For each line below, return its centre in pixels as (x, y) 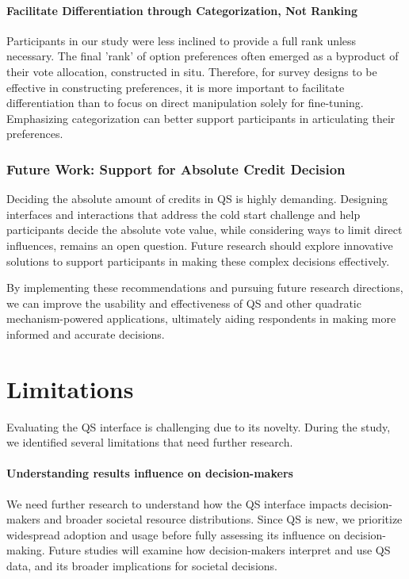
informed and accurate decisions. (86, 334)
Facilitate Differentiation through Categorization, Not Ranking (182, 10)
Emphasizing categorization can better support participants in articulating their (201, 118)
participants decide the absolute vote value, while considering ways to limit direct (204, 230)
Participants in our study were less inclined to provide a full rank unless (182, 40)
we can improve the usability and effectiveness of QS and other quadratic (184, 303)
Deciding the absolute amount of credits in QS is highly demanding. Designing (197, 199)
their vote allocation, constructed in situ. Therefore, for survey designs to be (192, 71)
